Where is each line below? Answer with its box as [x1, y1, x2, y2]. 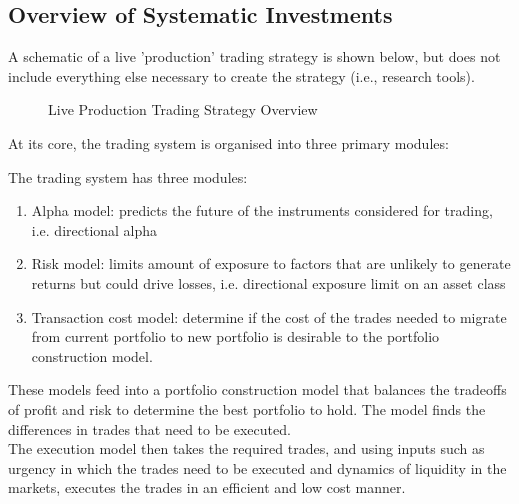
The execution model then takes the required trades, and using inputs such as [8, 438, 485, 459]
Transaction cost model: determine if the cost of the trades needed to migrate [31, 306, 507, 327]
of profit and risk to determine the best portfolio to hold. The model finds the [8, 398, 486, 419]
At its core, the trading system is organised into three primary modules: [8, 132, 449, 153]
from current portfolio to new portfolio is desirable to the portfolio [31, 326, 440, 347]
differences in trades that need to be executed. [8, 418, 291, 439]
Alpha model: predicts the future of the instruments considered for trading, [31, 200, 493, 221]
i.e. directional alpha [31, 219, 158, 240]
